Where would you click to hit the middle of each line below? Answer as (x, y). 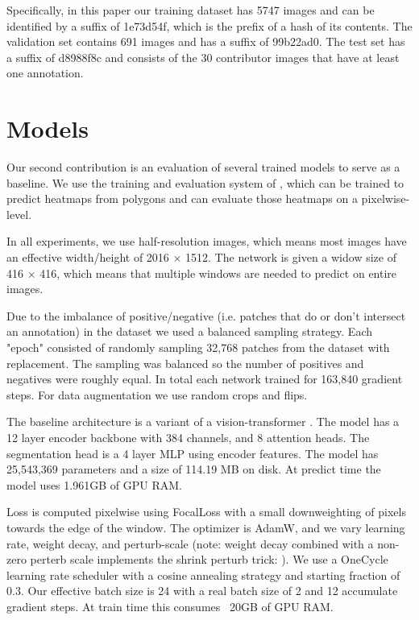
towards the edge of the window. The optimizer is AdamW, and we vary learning (206, 527)
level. (19, 214)
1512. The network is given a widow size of (291, 257)
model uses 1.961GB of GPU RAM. (94, 484)
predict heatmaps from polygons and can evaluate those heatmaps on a (182, 198)
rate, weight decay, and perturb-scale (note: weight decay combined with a (190, 543)
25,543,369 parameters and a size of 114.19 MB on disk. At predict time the (194, 469)
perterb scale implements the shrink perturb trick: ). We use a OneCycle (209, 559)
